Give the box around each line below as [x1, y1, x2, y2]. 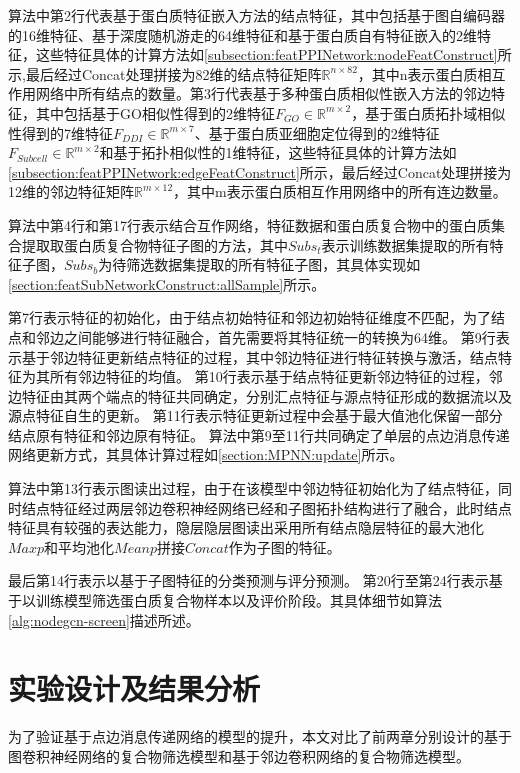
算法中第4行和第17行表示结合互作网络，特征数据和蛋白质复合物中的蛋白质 [8, 214, 491, 235]
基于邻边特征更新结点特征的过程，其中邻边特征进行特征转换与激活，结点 [21, 346, 498, 367]
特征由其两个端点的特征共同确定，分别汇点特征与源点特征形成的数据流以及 [21, 385, 512, 406]
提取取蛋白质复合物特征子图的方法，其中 [21, 234, 288, 255]
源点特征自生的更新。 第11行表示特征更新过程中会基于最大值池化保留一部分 [8, 405, 503, 426]
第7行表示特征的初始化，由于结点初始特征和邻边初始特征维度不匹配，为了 [8, 307, 491, 328]
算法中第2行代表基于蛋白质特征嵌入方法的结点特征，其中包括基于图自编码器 [8, 5, 505, 25]
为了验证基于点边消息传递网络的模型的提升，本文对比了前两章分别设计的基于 [8, 726, 512, 747]
